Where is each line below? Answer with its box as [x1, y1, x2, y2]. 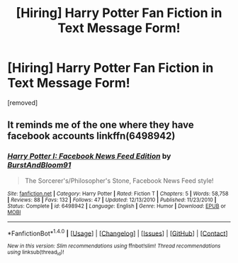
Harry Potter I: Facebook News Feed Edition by [7, 151, 171, 161]
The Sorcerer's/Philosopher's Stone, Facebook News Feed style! [24, 176, 214, 185]
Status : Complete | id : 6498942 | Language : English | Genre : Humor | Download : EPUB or [7, 202, 227, 210]
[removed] [7, 98, 38, 107]
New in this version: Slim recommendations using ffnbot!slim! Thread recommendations [7, 242, 221, 250]
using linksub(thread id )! [7, 249, 64, 257]
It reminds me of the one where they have [7, 119, 195, 131]
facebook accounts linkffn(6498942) [7, 130, 176, 142]
